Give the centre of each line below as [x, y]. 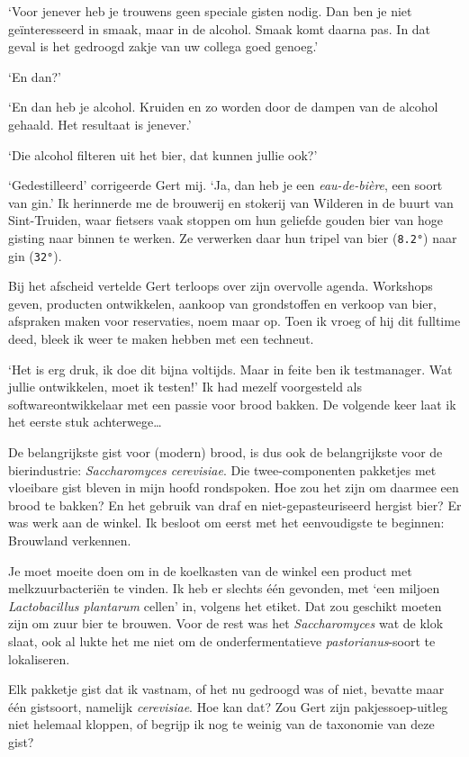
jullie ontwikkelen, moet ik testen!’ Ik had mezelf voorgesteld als [185, 387]
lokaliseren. [39, 658]
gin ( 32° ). [35, 255]
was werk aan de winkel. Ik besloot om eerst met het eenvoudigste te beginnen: [226, 523]
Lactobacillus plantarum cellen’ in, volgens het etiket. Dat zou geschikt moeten [225, 605]
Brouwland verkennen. [70, 540]
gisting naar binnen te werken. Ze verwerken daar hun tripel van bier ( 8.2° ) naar [233, 237]
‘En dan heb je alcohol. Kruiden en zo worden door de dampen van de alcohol [223, 107]
